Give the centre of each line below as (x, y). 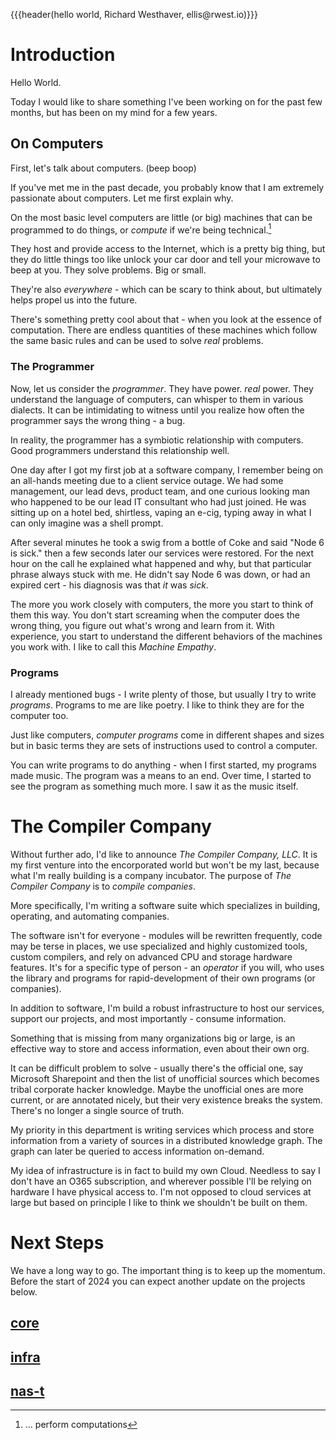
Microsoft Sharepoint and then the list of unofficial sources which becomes (165, 1078)
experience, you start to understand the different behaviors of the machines (166, 636)
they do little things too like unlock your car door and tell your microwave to (165, 260)
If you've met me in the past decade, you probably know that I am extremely (167, 187)
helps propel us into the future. (74, 300)
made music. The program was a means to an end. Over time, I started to (161, 775)
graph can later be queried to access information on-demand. (137, 1151)
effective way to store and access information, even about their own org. (160, 1048)
